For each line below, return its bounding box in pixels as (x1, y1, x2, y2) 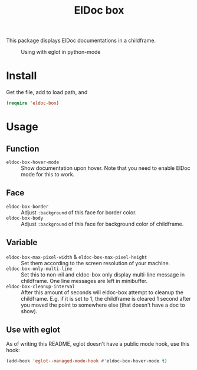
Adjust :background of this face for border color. (21, 208, 137, 216)
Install (6, 69, 37, 83)
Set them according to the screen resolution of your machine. (21, 259, 170, 266)
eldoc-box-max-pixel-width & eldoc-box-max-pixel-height (6, 253, 147, 260)
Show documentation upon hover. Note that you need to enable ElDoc (21, 165, 191, 172)
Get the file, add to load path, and (6, 89, 88, 96)
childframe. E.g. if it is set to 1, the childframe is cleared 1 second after (21, 295, 192, 302)
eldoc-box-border (6, 204, 49, 210)
